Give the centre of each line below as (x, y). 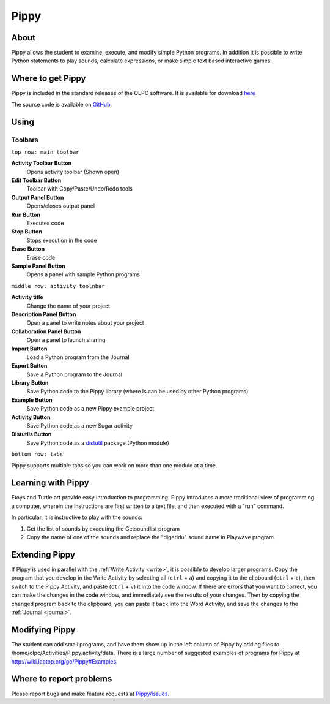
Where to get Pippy (49, 79)
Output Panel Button (38, 197)
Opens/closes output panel (61, 206)
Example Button (32, 400)
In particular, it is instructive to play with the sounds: (77, 517)
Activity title (27, 297)
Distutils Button (31, 434)
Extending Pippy (43, 554)
